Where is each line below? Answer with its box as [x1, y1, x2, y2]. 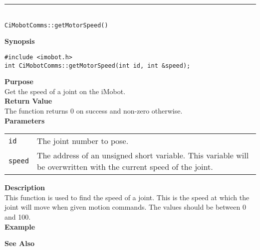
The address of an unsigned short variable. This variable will [36, 149, 249, 161]
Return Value [4, 96, 52, 106]
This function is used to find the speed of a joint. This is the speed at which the [4, 192, 250, 202]
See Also [4, 238, 35, 249]
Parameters [4, 115, 45, 125]
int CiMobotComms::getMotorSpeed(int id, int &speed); [4, 62, 191, 69]
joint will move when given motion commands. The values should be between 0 [4, 202, 246, 212]
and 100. [4, 211, 31, 222]
